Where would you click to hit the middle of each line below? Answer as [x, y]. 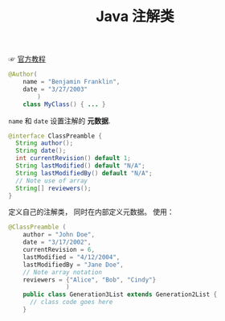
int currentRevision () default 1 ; [73, 158]
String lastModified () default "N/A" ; [81, 166]
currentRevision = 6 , [59, 250]
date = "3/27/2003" [55, 89]
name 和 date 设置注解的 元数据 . [59, 121]
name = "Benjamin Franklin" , [72, 82]
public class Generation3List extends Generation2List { [120, 294]
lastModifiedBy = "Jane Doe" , [74, 265]
